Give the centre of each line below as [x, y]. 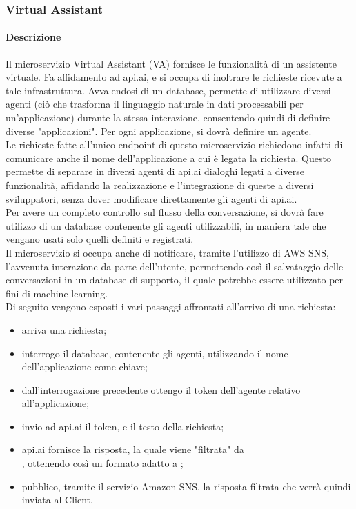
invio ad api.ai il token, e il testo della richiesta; [123, 426]
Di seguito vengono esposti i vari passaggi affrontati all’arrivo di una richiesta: [171, 307]
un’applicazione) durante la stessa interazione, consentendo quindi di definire [168, 118]
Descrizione [33, 37]
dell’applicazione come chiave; [85, 367]
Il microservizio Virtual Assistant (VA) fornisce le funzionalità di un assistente [171, 63]
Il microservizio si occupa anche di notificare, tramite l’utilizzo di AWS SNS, [167, 252]
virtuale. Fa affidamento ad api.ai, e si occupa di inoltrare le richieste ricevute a [174, 77]
